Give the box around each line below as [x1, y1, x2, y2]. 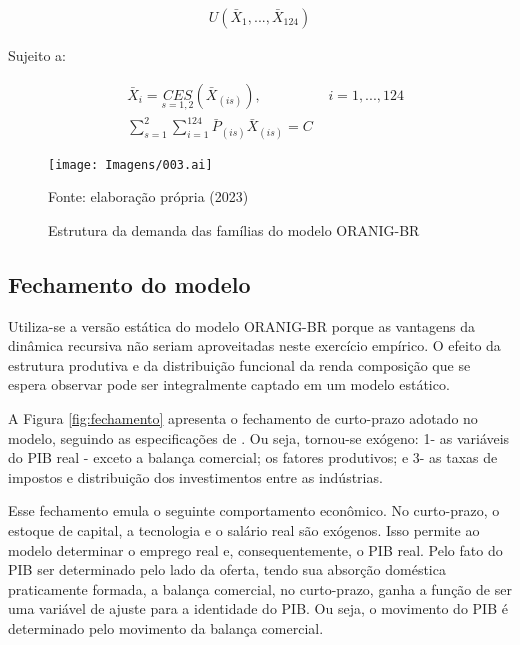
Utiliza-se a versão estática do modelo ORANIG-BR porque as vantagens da [8, 315, 475, 336]
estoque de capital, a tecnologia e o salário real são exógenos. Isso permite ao [8, 519, 480, 540]
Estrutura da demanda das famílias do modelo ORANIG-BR [48, 219, 420, 240]
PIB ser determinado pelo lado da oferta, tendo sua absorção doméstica [8, 559, 446, 580]
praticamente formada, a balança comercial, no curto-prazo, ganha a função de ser [8, 578, 512, 599]
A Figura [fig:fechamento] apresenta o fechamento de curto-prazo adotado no [8, 408, 478, 429]
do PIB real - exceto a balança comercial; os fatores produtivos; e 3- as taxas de [8, 447, 498, 468]
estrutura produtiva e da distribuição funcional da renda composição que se [8, 354, 471, 375]
